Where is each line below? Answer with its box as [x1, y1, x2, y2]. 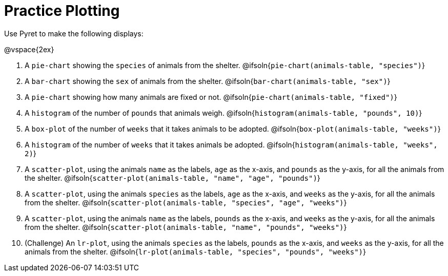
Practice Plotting [4, 2, 120, 19]
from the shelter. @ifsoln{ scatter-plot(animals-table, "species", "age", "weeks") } [25, 198, 347, 207]
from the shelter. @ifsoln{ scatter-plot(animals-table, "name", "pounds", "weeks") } [25, 222, 347, 231]
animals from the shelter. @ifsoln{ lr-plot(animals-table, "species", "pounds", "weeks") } [25, 247, 366, 256]
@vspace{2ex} [4, 45, 54, 54]
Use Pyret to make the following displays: [4, 29, 144, 38]
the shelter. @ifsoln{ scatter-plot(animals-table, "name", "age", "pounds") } [25, 173, 320, 182]
